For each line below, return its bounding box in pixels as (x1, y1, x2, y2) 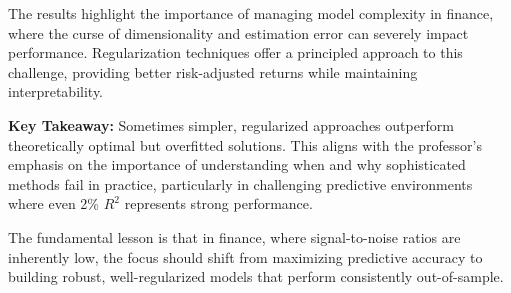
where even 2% (8, 193, 100, 214)
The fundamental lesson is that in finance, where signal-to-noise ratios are (8, 226, 461, 247)
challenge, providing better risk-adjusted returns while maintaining (8, 61, 418, 82)
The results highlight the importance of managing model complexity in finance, (8, 3, 494, 23)
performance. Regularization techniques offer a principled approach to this (8, 42, 463, 63)
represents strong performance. (124, 193, 313, 214)
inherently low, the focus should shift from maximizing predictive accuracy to (8, 246, 483, 267)
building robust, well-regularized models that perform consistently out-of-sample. (8, 266, 504, 287)
